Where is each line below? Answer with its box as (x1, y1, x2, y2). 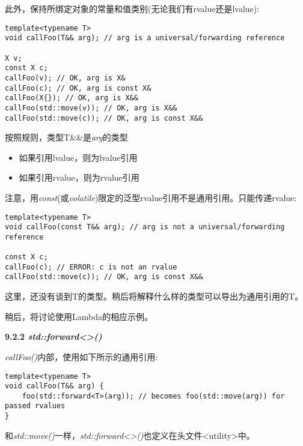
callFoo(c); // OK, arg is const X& (5, 83, 151, 92)
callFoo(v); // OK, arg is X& (5, 73, 126, 82)
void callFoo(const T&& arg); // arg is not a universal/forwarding (5, 223, 285, 232)
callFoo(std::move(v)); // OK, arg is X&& (5, 103, 177, 112)
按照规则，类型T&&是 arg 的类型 (5, 131, 128, 143)
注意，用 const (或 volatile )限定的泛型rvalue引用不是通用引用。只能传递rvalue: (5, 191, 297, 203)
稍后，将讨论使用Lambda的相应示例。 (5, 310, 153, 322)
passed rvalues (5, 402, 66, 411)
